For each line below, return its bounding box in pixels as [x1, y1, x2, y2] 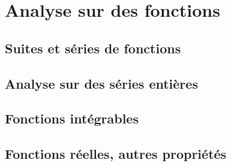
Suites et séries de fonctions [5, 38, 181, 57]
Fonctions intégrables [5, 109, 139, 128]
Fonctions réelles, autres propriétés [5, 144, 227, 163]
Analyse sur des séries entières [5, 74, 198, 92]
